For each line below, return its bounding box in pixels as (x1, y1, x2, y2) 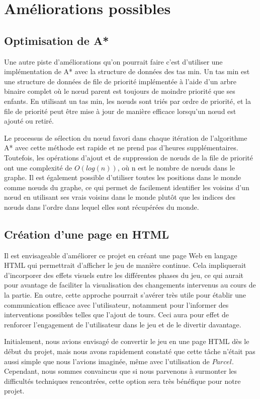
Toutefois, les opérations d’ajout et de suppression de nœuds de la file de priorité (4, 152, 253, 162)
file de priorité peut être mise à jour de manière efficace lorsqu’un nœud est (4, 105, 236, 116)
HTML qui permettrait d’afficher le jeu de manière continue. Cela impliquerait (4, 260, 246, 270)
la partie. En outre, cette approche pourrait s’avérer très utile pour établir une (4, 290, 246, 300)
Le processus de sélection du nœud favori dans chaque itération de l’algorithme (4, 132, 247, 143)
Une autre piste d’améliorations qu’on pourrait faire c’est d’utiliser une (4, 56, 223, 67)
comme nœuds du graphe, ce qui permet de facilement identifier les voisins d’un (4, 182, 249, 192)
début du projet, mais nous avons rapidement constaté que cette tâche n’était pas (4, 346, 255, 357)
